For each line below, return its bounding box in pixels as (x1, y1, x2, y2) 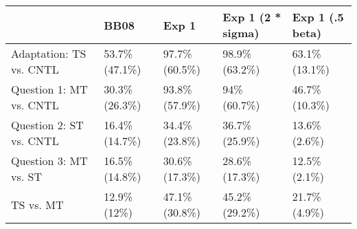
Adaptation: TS (11, 45, 87, 61)
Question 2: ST (11, 117, 84, 133)
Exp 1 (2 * (222, 9, 281, 25)
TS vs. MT (11, 196, 64, 212)
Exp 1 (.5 (292, 9, 344, 25)
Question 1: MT (11, 81, 88, 97)
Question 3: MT (11, 153, 88, 168)
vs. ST (11, 168, 42, 184)
